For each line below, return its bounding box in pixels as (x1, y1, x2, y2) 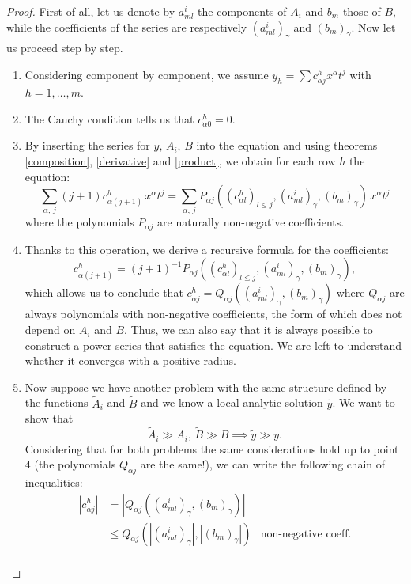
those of (342, 3, 381, 19)
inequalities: (25, 473, 83, 490)
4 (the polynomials (25, 456, 116, 472)
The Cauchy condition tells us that (25, 110, 194, 127)
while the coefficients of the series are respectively (6, 18, 247, 35)
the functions (25, 394, 89, 411)
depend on (25, 321, 76, 338)
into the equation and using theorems (196, 137, 378, 154)
